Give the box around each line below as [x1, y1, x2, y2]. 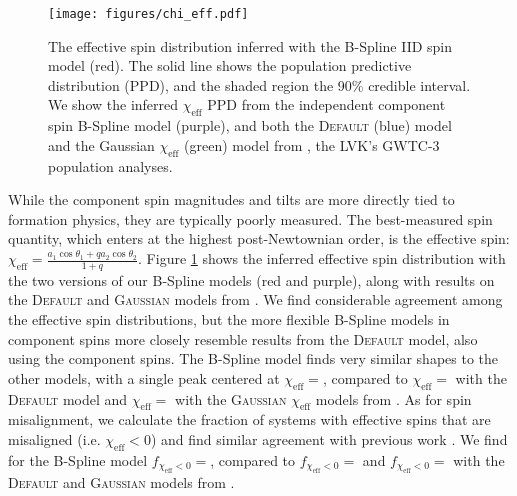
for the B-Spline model [8, 449, 148, 470]
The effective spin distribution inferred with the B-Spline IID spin [48, 35, 453, 56]
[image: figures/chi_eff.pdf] [48, 7, 249, 21]
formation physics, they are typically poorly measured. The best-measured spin [8, 208, 493, 229]
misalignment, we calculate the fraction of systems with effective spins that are [8, 409, 491, 430]
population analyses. [48, 155, 173, 176]
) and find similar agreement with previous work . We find [150, 428, 508, 449]
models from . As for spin [315, 388, 472, 409]
